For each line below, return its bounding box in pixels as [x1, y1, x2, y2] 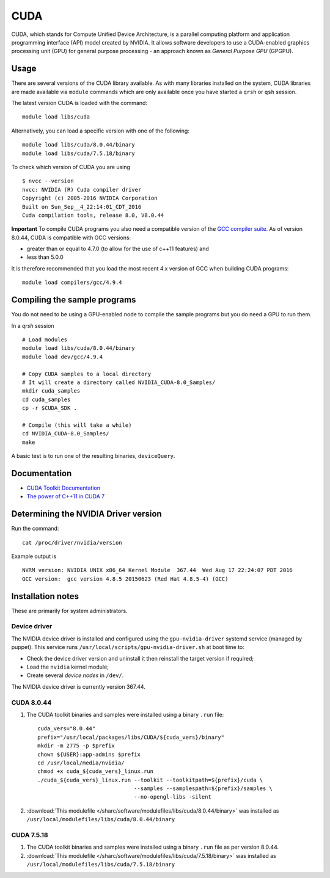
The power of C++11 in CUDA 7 [26, 493, 105, 500]
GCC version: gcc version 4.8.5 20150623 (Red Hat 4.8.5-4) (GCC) [22, 575, 229, 582]
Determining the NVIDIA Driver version [11, 509, 162, 519]
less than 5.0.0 [26, 253, 64, 261]
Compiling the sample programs [11, 295, 136, 305]
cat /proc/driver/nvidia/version [22, 539, 122, 546]
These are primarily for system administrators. [11, 607, 128, 614]
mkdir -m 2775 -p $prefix [37, 742, 116, 749]
